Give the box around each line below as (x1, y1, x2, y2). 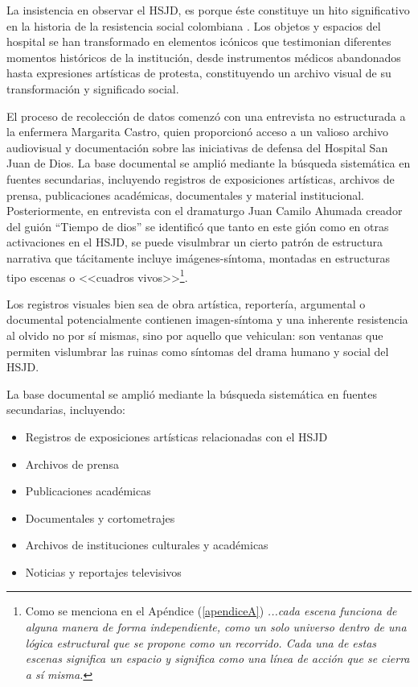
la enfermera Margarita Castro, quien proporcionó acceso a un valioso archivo (6, 123, 388, 140)
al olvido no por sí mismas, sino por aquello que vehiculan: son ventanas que (6, 326, 383, 343)
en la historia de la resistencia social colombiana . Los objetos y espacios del (6, 17, 381, 34)
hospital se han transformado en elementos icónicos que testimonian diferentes (6, 33, 391, 50)
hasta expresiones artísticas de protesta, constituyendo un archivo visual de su (6, 64, 391, 81)
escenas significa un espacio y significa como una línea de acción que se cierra (25, 650, 410, 667)
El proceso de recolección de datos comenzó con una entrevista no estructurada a (6, 107, 406, 124)
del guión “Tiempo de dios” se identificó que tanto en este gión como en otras (6, 217, 389, 234)
